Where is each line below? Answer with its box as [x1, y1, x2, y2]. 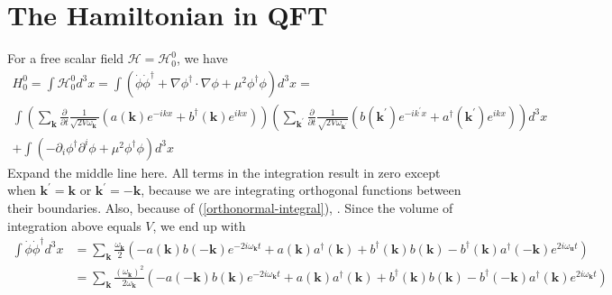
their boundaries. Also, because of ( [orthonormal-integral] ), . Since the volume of [7, 198, 453, 217]
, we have [176, 49, 228, 68]
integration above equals [7, 216, 142, 235]
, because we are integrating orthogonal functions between [141, 180, 461, 199]
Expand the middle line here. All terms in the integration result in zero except [7, 162, 441, 181]
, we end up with [152, 216, 246, 235]
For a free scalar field [7, 49, 124, 68]
